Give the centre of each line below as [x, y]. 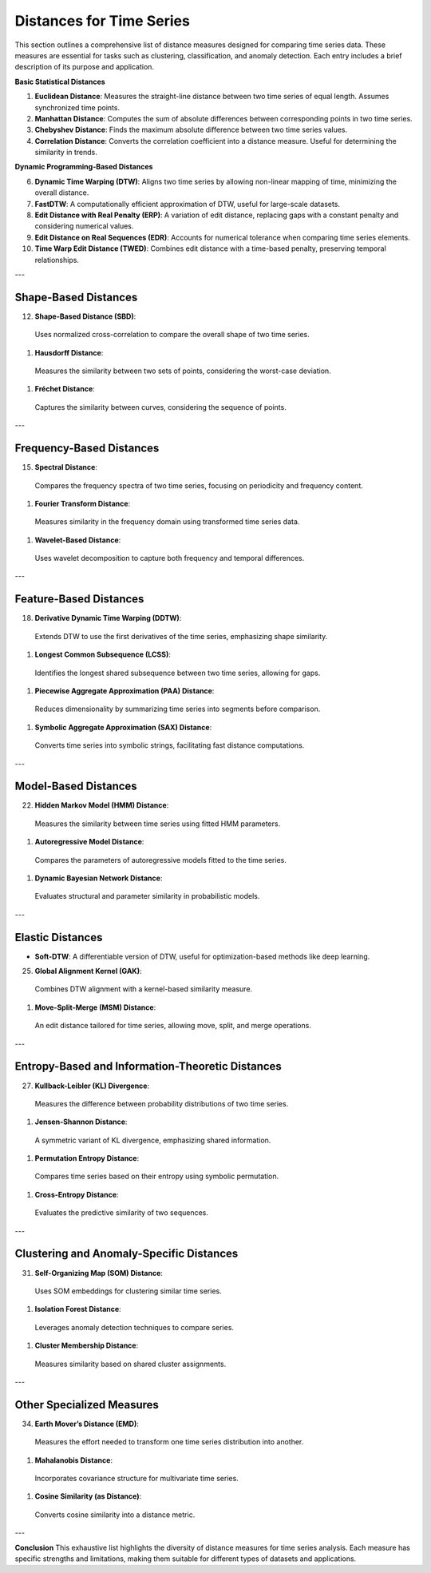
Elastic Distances [59, 937]
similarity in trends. [66, 153]
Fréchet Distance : [65, 389]
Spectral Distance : [66, 467]
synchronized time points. [77, 107]
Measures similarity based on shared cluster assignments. [130, 1364]
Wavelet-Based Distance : [78, 540]
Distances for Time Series [103, 21]
